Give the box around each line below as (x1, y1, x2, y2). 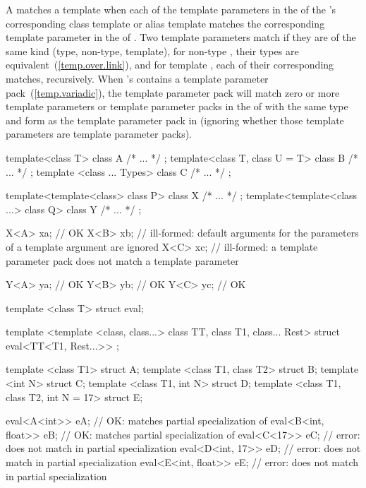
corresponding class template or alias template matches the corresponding (6, 16, 325, 30)
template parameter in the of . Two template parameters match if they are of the (6, 30, 356, 44)
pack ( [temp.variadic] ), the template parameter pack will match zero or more (6, 85, 340, 100)
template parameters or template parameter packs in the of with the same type (6, 99, 348, 114)
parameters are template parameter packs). (6, 126, 192, 141)
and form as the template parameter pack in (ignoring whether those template (6, 112, 344, 127)
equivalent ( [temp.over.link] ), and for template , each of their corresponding (6, 57, 334, 72)
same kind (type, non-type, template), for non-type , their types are (6, 43, 299, 58)
